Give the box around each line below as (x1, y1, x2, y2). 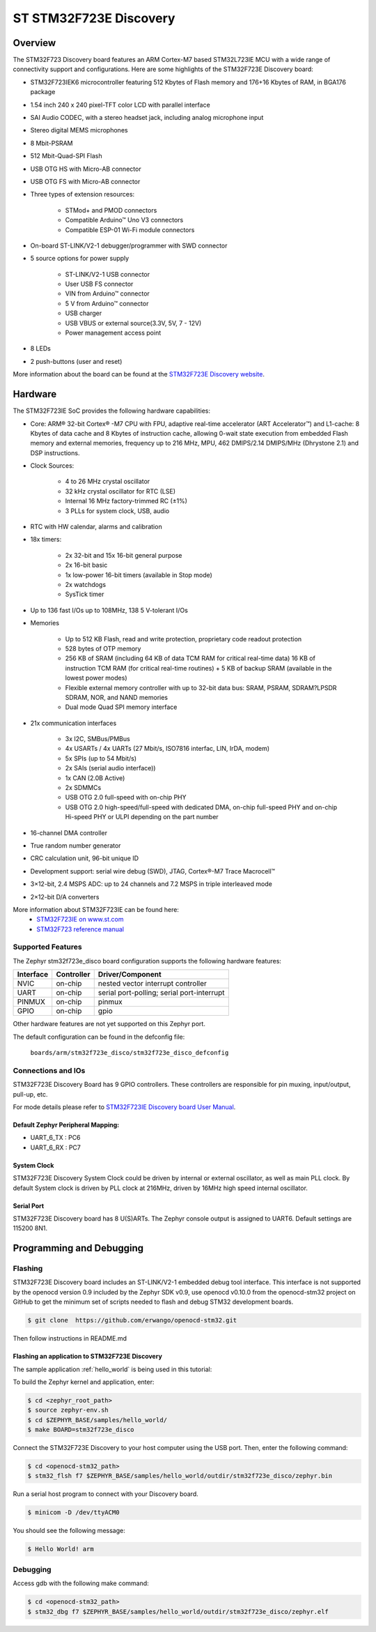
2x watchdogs (65, 580, 107, 588)
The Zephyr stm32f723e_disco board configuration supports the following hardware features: (13, 956, 282, 965)
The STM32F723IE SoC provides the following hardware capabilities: (13, 406, 211, 415)
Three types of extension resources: (30, 190, 135, 199)
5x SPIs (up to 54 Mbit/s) (65, 754, 137, 763)
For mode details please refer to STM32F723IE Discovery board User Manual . (13, 1102, 236, 1111)
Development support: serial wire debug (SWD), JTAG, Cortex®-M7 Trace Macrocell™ (30, 867, 275, 875)
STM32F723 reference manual (36, 924, 125, 933)
